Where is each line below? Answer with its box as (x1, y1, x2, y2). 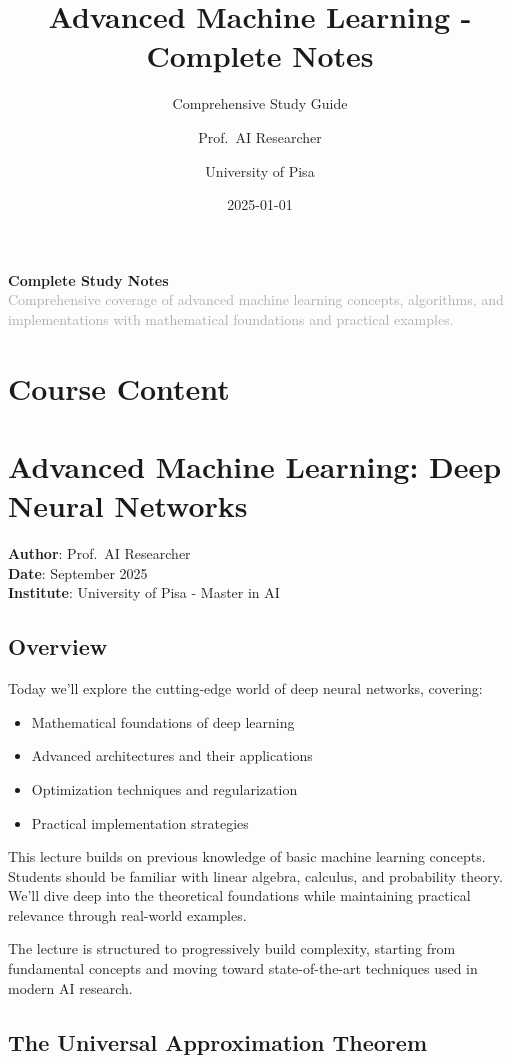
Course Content (8, 367, 230, 408)
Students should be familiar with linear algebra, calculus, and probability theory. (8, 865, 503, 886)
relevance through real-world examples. (8, 904, 247, 925)
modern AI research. (8, 977, 133, 998)
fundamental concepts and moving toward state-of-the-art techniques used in (8, 958, 478, 979)
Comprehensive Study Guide (172, 93, 348, 114)
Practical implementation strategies (31, 812, 249, 833)
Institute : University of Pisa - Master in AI (8, 582, 280, 603)
